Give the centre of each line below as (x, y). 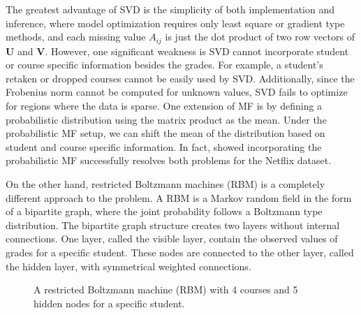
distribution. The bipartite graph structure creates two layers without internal (173, 225)
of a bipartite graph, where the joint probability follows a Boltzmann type (164, 211)
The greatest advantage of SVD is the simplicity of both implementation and (170, 9)
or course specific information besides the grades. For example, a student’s (164, 65)
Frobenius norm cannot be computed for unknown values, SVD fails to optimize (177, 92)
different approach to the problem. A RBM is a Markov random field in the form (179, 197)
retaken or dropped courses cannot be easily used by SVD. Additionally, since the (180, 78)
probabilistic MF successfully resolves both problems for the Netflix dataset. (169, 160)
